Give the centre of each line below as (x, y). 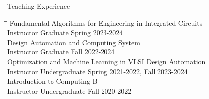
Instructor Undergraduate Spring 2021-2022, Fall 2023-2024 (98, 71)
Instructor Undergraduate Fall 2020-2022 (70, 90)
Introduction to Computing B (52, 81)
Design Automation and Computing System (74, 42)
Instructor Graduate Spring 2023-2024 (65, 32)
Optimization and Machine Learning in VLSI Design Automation (106, 61)
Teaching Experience (39, 6)
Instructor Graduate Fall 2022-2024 (61, 52)
